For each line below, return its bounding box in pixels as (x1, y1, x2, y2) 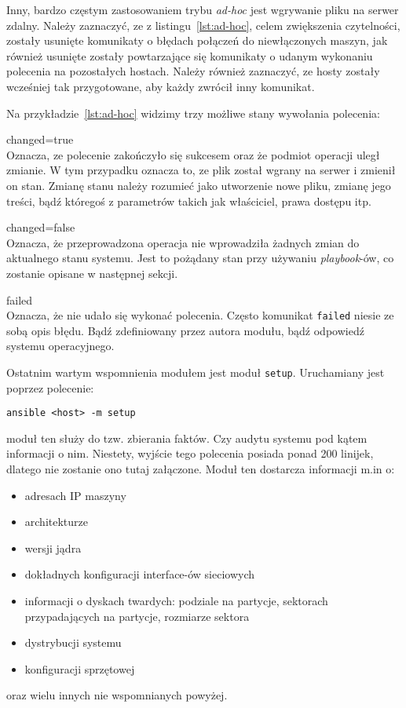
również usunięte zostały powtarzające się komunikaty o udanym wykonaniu (6, 47, 373, 64)
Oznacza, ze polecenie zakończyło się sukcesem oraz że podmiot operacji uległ (6, 146, 380, 162)
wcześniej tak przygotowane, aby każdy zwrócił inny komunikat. (6, 78, 315, 94)
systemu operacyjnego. (6, 338, 115, 354)
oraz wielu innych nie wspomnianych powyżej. (6, 687, 228, 703)
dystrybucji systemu (24, 634, 122, 651)
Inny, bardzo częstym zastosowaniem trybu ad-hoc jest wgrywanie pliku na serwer (6, 2, 399, 17)
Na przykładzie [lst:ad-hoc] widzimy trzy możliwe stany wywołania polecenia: (6, 104, 380, 121)
